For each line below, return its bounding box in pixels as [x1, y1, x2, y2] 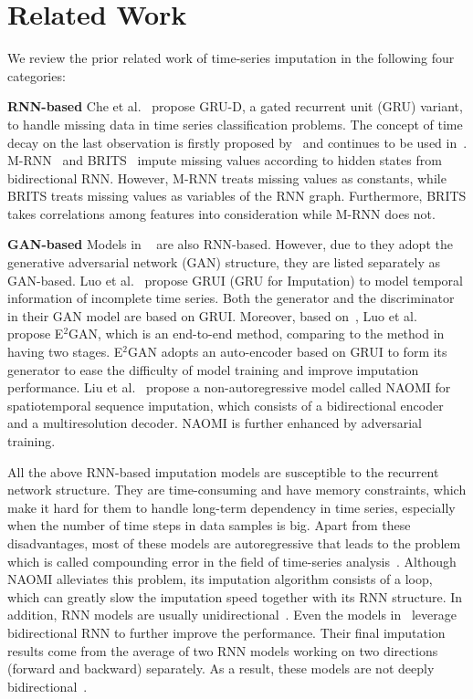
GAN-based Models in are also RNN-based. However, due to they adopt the [7, 235, 453, 254]
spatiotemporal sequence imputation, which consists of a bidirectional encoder [7, 395, 444, 414]
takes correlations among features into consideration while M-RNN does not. [7, 203, 436, 223]
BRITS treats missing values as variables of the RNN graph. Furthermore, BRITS [7, 186, 467, 205]
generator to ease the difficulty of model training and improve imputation [7, 360, 419, 379]
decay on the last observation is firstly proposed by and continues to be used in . [7, 132, 468, 151]
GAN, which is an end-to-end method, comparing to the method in [68, 324, 445, 343]
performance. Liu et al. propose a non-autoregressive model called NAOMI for [7, 378, 451, 397]
